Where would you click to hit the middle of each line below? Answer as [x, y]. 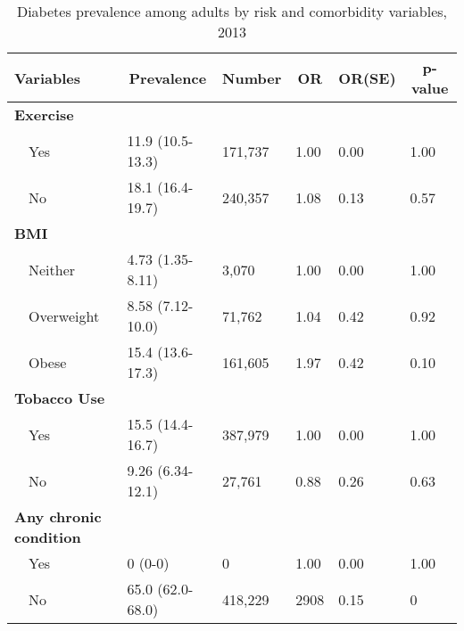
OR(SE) [367, 78]
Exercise [44, 115]
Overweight [64, 315]
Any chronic [58, 516]
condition [48, 537]
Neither [52, 269]
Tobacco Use [60, 398]
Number [252, 78]
